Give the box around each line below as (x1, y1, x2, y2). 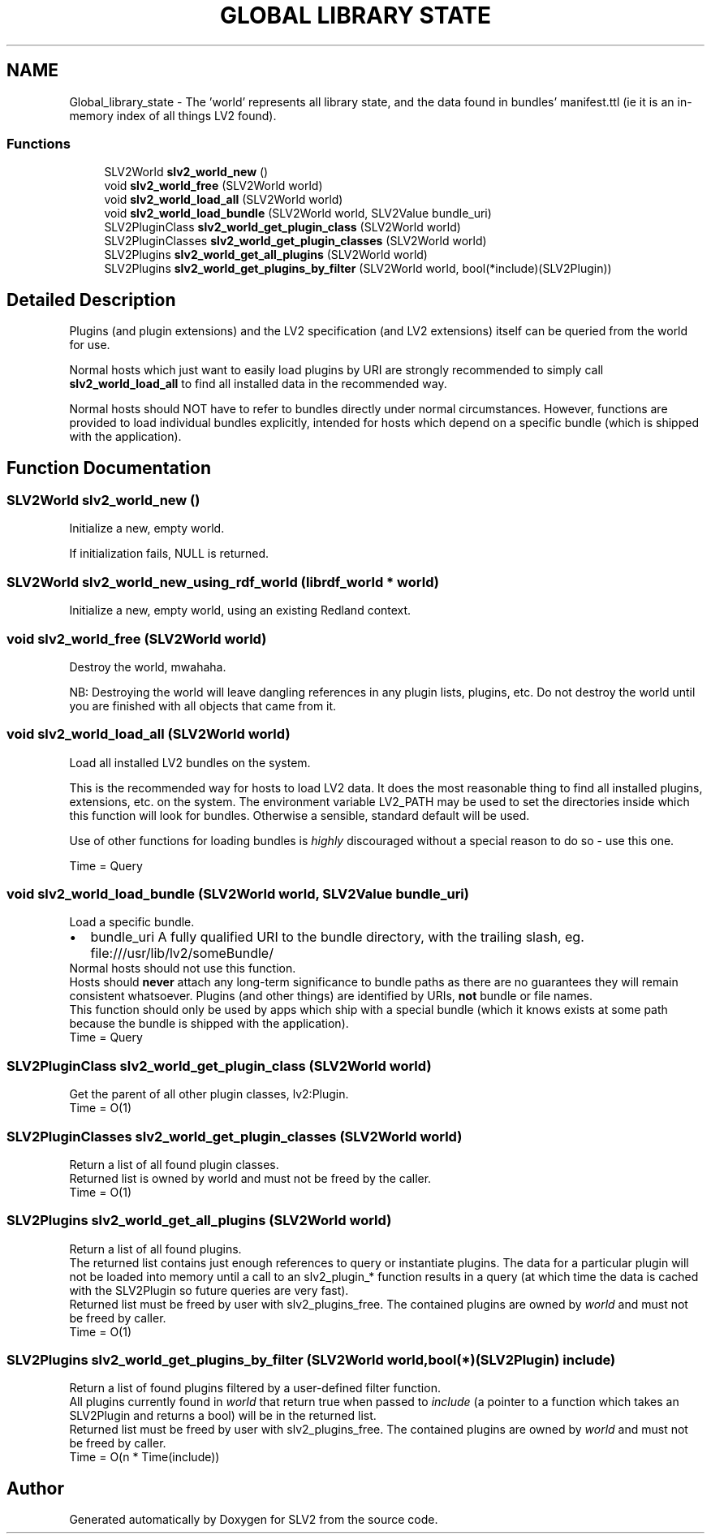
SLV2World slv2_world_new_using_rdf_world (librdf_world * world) (6, 573, 439, 590)
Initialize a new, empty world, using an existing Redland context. (69, 603, 412, 618)
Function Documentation (6, 457, 211, 478)
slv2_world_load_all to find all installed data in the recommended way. (69, 377, 447, 391)
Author (6, 1477, 64, 1499)
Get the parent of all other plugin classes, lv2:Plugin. (69, 1087, 349, 1102)
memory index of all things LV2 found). (69, 108, 277, 123)
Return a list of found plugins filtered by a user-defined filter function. (69, 1381, 441, 1395)
